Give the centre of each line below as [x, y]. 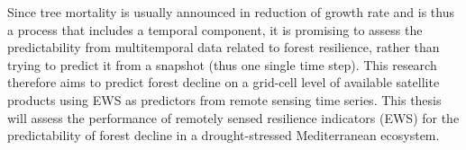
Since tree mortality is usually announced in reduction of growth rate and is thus [231, 12]
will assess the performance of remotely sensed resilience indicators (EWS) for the [233, 117]
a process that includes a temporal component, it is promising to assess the [215, 29]
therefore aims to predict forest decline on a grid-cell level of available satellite [224, 82]
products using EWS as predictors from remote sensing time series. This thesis [224, 99]
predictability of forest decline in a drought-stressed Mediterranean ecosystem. [224, 135]
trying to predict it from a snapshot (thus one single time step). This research [222, 64]
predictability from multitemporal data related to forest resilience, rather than [224, 47]
